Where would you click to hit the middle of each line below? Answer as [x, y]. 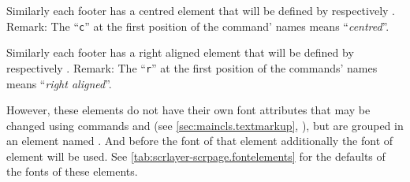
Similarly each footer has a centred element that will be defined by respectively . [201, 10]
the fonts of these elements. [72, 171]
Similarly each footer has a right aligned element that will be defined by [180, 52]
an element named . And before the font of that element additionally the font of [200, 141]
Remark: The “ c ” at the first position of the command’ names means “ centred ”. [198, 26]
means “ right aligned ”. [59, 83]
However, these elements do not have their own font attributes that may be [188, 110]
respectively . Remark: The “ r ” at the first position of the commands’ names [192, 67]
